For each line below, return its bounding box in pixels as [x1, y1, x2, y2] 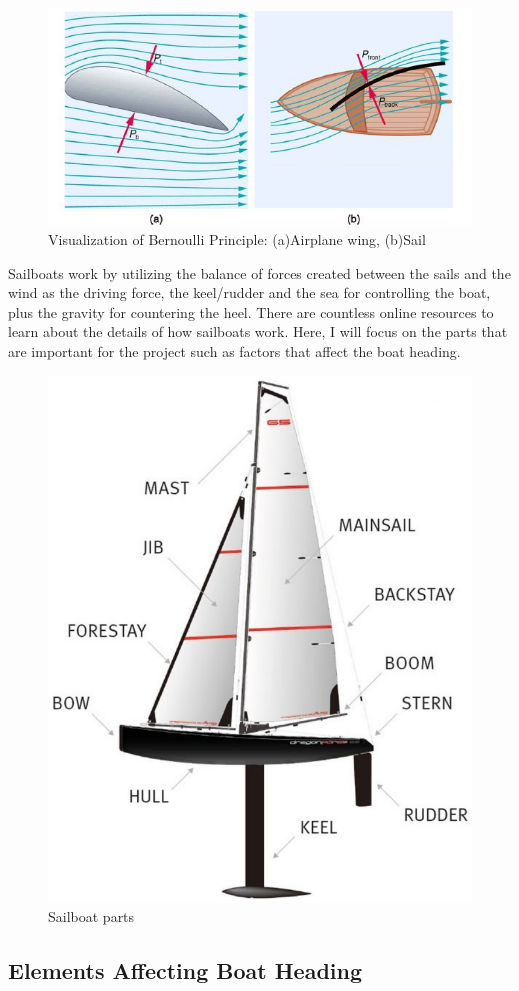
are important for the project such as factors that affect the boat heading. [8, 340, 461, 361]
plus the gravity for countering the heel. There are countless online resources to [8, 301, 494, 322]
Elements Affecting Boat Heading [8, 955, 363, 986]
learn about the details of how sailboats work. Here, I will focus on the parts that [8, 321, 508, 342]
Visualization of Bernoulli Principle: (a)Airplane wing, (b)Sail [48, 228, 426, 249]
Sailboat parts [48, 906, 135, 927]
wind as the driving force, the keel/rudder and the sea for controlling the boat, [8, 282, 491, 303]
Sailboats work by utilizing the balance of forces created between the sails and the [8, 262, 511, 283]
